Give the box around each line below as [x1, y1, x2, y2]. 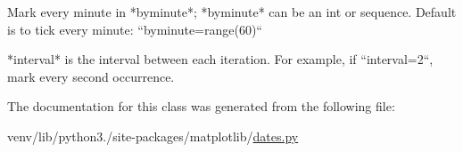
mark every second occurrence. [7, 67, 175, 85]
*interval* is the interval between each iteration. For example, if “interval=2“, [7, 50, 434, 68]
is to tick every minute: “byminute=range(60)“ [7, 20, 262, 38]
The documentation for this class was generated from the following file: [7, 97, 395, 116]
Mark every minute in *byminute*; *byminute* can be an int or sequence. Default [7, 3, 457, 20]
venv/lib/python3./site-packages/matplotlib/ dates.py [7, 126, 299, 145]
